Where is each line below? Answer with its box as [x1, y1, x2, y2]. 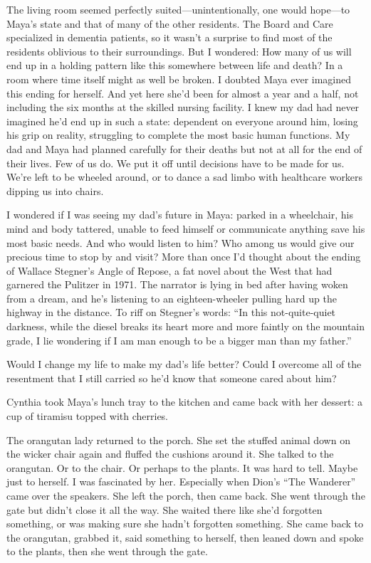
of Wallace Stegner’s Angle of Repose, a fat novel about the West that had [6, 263, 333, 278]
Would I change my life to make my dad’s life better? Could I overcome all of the [6, 357, 362, 372]
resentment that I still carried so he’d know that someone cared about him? [6, 370, 337, 385]
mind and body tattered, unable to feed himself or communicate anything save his [6, 221, 365, 236]
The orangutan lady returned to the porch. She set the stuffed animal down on [6, 432, 350, 447]
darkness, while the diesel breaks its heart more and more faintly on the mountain [6, 319, 365, 334]
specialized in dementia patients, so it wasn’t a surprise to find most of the [6, 30, 333, 45]
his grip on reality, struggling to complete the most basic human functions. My [6, 127, 350, 142]
